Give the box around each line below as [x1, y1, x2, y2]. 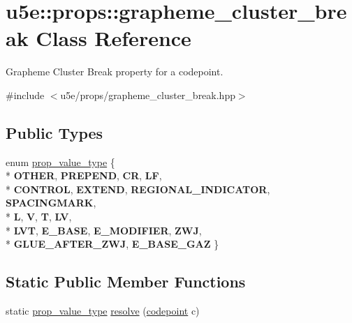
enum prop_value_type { [6, 154, 115, 169]
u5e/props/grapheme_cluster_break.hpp [60, 87, 235, 102]
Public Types [6, 121, 103, 143]
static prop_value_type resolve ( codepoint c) [6, 303, 200, 318]
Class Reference [36, 24, 191, 52]
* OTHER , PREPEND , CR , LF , [6, 168, 162, 183]
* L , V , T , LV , [6, 209, 72, 224]
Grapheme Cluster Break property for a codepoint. [6, 64, 223, 79]
